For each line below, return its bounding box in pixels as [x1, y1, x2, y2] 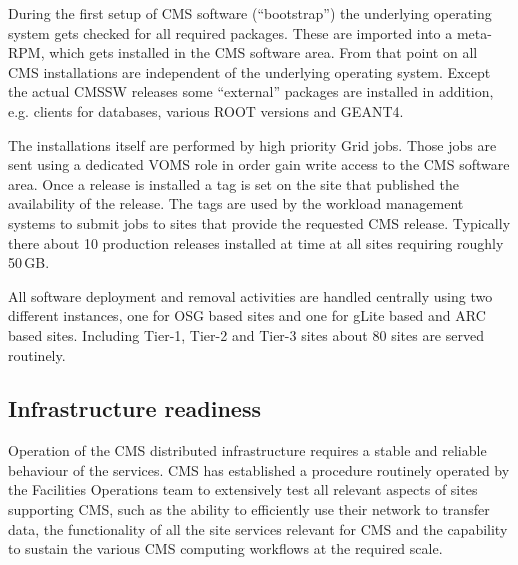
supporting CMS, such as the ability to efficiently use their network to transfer [8, 499, 490, 520]
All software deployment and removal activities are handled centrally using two [8, 285, 493, 306]
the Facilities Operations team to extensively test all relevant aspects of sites [8, 479, 478, 500]
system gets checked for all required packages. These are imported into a [8, 22, 453, 43]
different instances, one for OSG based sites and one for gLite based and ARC [8, 305, 486, 326]
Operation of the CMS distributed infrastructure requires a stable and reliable [8, 440, 487, 461]
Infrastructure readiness [8, 393, 261, 424]
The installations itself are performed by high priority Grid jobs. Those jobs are [8, 134, 497, 155]
